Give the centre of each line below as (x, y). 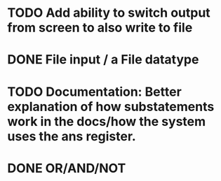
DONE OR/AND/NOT (67, 168)
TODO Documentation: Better (95, 92)
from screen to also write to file (100, 28)
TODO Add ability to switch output (109, 13)
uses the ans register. (72, 136)
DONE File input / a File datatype (103, 60)
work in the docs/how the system (107, 121)
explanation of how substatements (111, 107)
